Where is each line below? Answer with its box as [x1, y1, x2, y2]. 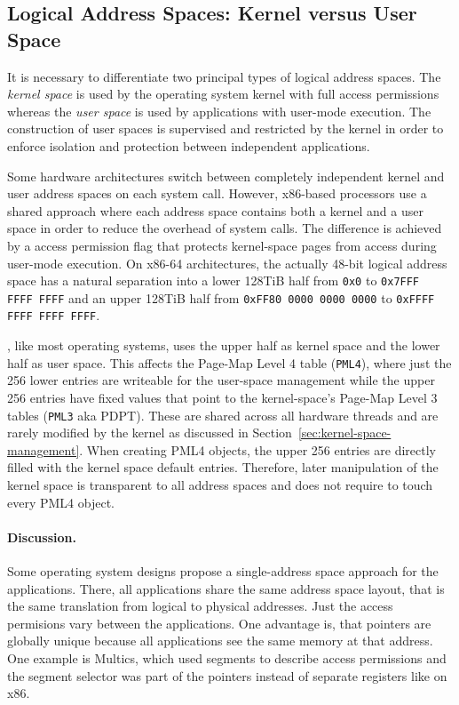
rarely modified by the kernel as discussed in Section [7, 423, 292, 442]
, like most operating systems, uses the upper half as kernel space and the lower [7, 336, 440, 355]
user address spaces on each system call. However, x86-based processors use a [7, 184, 427, 203]
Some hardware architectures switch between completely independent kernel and [7, 166, 445, 185]
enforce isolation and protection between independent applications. [7, 136, 370, 155]
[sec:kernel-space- [297, 423, 392, 442]
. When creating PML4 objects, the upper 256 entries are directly [79, 440, 436, 459]
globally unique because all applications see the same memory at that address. [7, 631, 433, 650]
